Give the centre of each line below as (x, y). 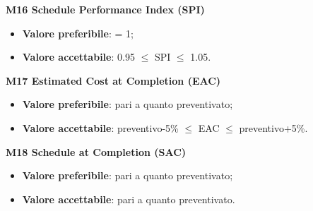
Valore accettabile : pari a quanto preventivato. (129, 199)
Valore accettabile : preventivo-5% (100, 127)
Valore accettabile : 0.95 (78, 57)
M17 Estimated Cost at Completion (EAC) (113, 80)
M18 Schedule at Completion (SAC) (96, 151)
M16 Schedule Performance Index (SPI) (105, 9)
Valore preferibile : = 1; (78, 33)
